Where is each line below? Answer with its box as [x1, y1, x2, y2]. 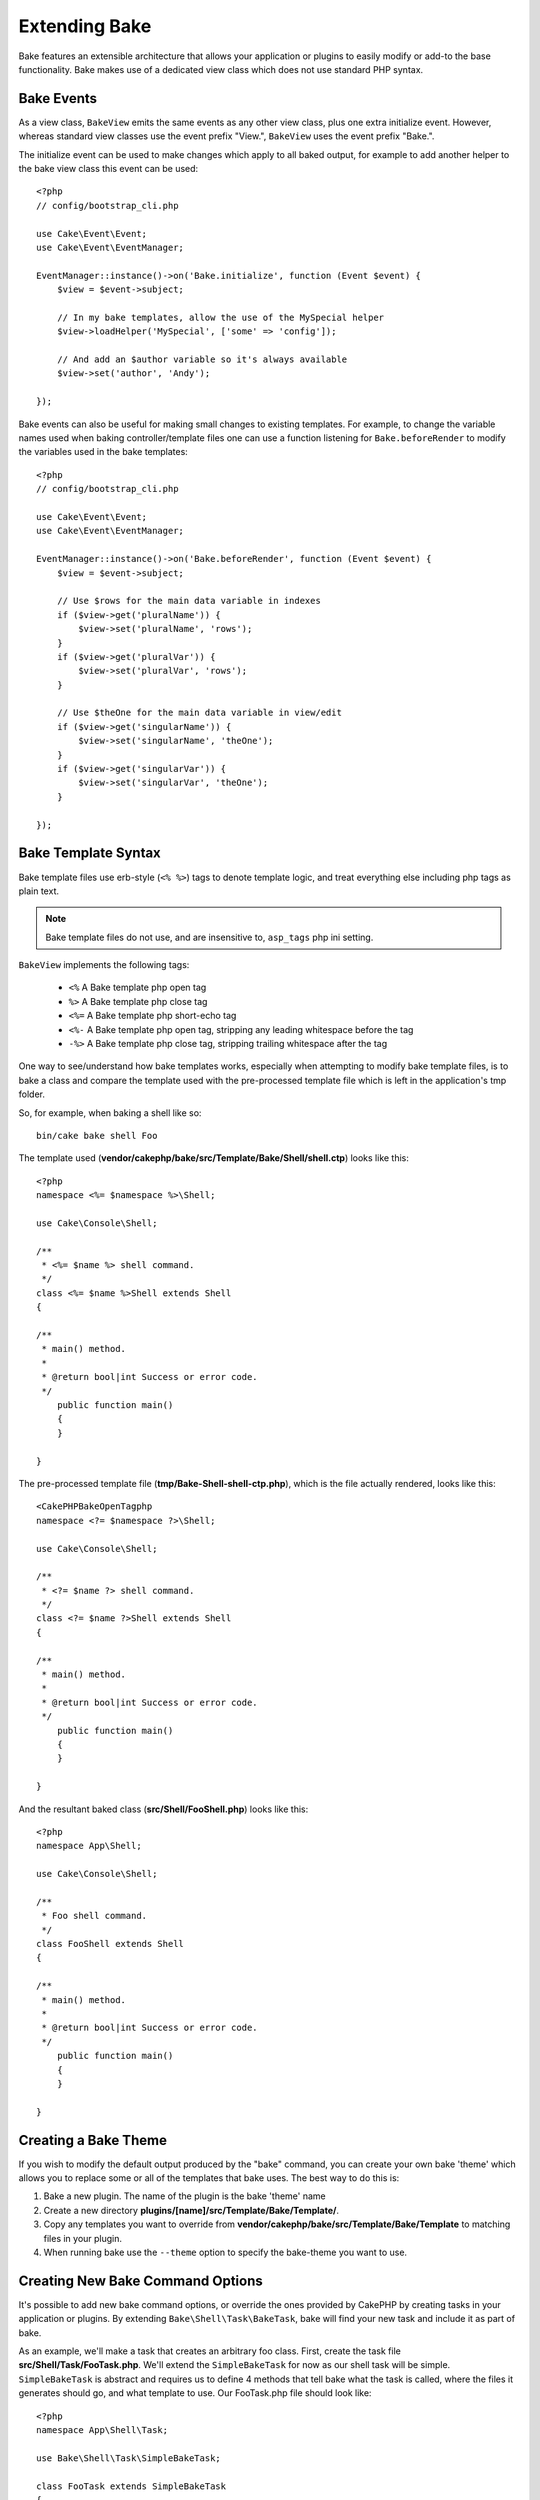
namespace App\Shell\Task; [36, 2425, 169, 2436]
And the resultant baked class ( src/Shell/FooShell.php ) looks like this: [18, 1803, 309, 1815]
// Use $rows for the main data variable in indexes [56, 595, 322, 607]
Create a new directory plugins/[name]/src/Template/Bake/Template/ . [43, 2204, 340, 2216]
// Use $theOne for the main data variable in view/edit [56, 707, 342, 719]
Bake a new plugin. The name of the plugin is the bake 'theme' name [43, 2190, 326, 2202]
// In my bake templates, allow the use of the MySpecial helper [56, 311, 385, 323]
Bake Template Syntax [18, 845, 162, 862]
